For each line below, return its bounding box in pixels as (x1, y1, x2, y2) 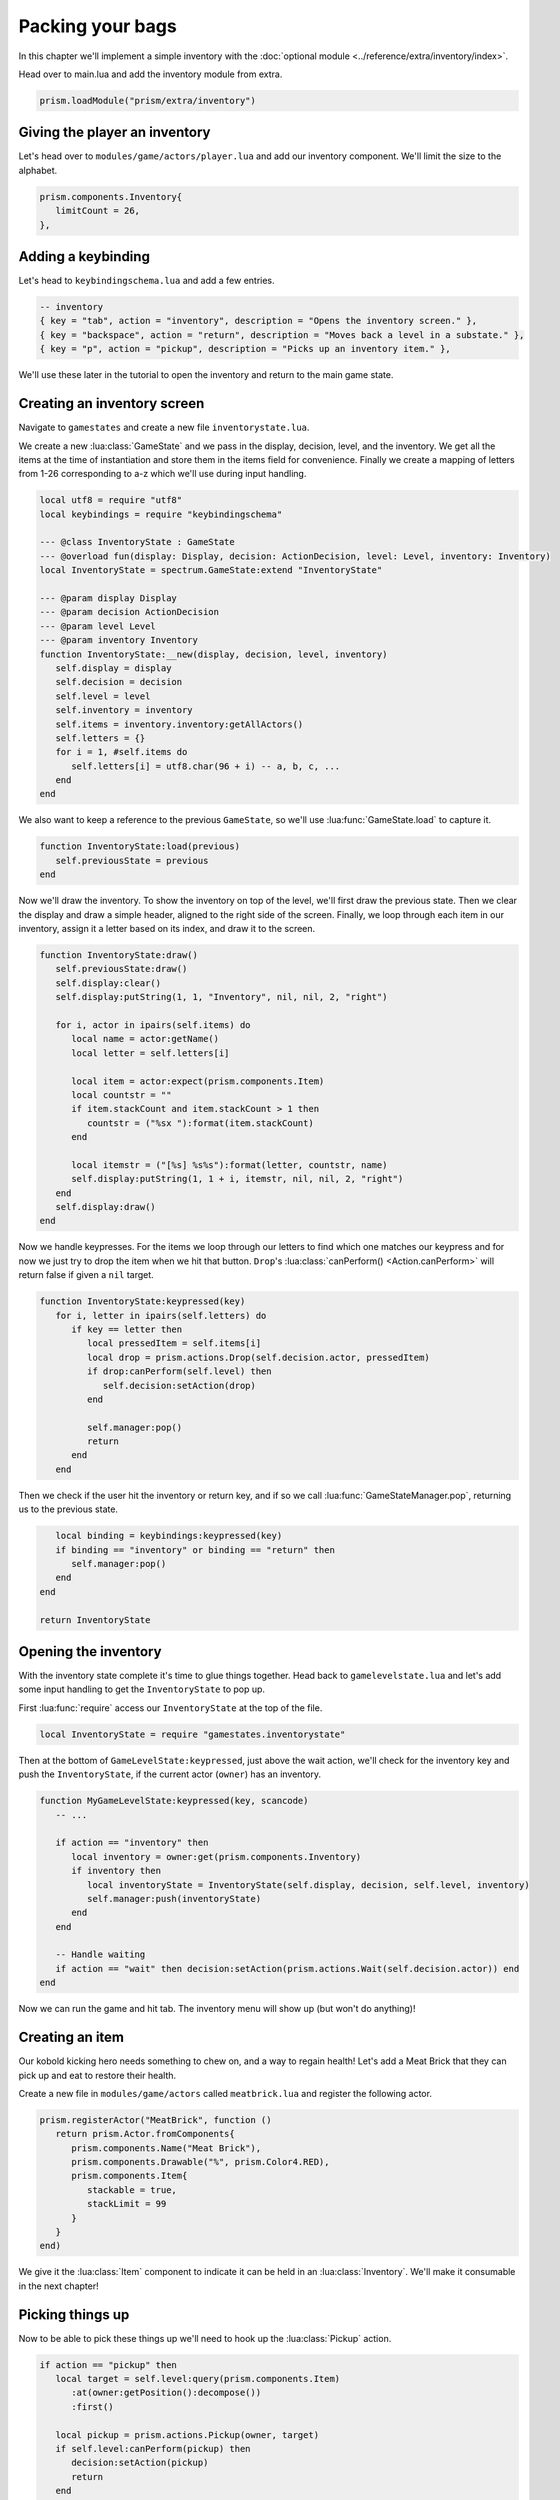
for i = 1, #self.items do (55, 746, 188, 758)
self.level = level (55, 690, 151, 702)
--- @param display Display (39, 593, 177, 604)
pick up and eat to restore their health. (18, 2069, 177, 2081)
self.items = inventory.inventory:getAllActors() (55, 718, 304, 730)
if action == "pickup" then (39, 2359, 177, 2370)
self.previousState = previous (55, 855, 209, 866)
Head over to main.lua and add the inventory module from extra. (18, 68, 283, 80)
